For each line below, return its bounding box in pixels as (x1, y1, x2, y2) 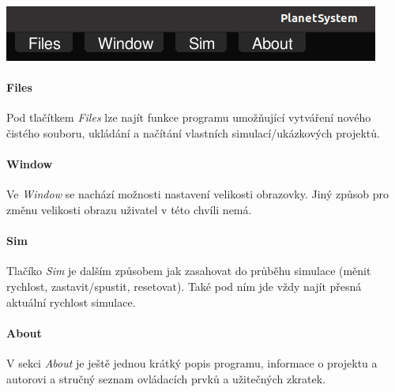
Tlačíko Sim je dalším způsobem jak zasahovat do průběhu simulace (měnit (6, 262, 371, 279)
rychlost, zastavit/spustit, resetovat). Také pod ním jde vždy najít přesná (6, 277, 362, 294)
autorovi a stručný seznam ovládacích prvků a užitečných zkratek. (6, 370, 325, 386)
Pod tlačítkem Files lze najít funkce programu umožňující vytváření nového (6, 109, 371, 126)
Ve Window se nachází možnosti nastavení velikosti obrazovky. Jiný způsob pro (6, 186, 389, 202)
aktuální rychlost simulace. (6, 293, 136, 310)
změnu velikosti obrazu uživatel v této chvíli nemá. (6, 201, 252, 217)
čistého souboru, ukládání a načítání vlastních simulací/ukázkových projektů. (6, 124, 380, 141)
